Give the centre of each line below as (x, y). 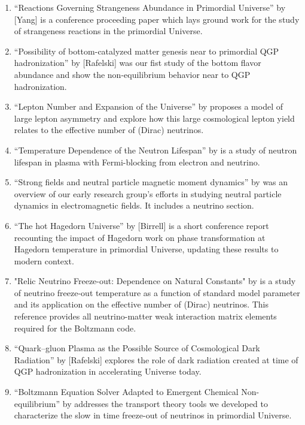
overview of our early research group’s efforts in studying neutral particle (148, 193)
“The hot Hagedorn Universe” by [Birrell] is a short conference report (141, 225)
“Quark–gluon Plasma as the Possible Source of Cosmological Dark (137, 348)
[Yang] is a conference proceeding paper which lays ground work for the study (157, 19)
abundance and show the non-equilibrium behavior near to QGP (132, 74)
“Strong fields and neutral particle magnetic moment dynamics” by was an (151, 182)
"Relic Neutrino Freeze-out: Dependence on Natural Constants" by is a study (155, 281)
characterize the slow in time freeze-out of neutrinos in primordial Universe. (153, 415)
